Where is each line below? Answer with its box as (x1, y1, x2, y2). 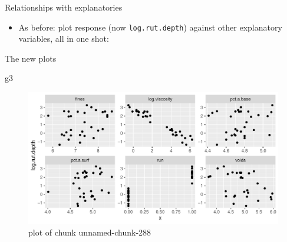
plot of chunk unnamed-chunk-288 (28, 226, 151, 238)
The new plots (5, 52, 57, 64)
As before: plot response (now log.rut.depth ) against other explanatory (18, 21, 282, 33)
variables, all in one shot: (18, 32, 109, 45)
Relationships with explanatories (5, 1, 123, 13)
